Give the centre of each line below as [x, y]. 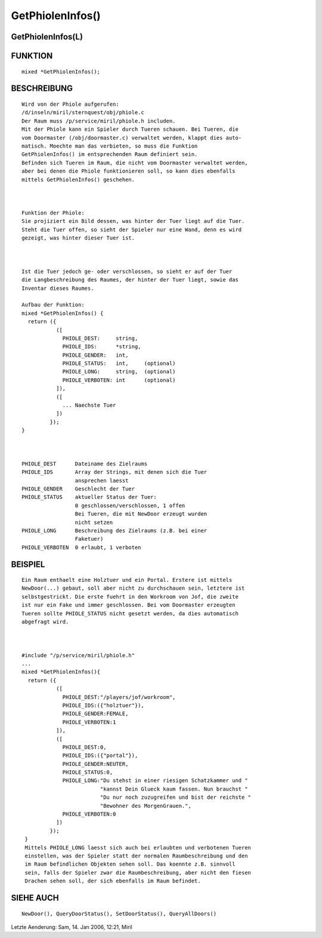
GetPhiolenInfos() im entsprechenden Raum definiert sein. [110, 154]
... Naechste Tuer [89, 405]
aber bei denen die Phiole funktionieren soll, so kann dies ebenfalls [129, 171]
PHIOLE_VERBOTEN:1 [89, 722]
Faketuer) [89, 539]
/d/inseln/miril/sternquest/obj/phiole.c [83, 113]
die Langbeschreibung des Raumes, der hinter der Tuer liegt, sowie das [130, 280]
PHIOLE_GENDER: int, [95, 355]
